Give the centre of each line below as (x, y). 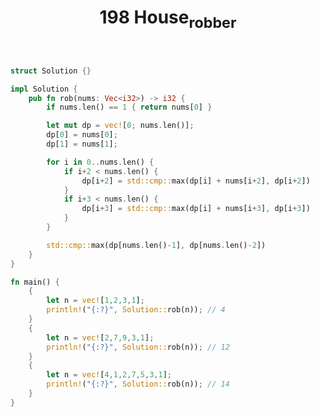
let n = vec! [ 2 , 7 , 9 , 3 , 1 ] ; (100, 337)
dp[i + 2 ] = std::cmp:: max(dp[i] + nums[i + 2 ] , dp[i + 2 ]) (196, 181)
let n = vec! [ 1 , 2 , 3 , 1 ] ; (95, 301)
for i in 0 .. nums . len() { (100, 162)
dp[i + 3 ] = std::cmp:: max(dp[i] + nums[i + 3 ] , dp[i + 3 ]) (196, 209)
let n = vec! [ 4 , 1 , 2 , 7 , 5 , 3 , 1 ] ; (109, 375)
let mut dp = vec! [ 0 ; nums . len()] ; (120, 126)
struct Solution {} (51, 71)
